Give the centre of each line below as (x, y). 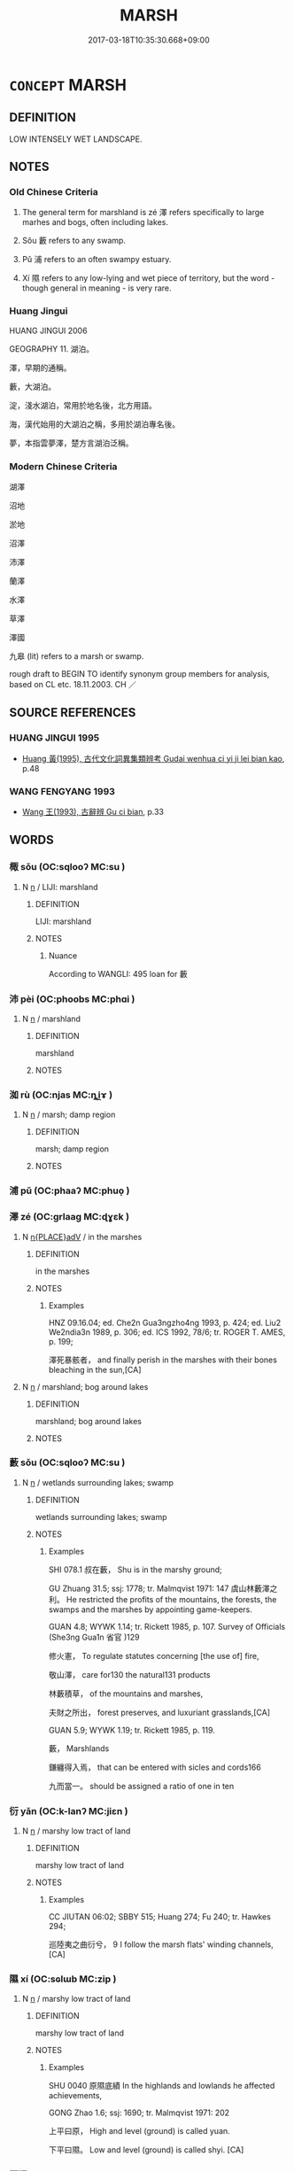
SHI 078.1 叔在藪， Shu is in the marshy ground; (135, 1570)
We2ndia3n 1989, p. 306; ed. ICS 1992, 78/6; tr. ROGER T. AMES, (167, 1332)
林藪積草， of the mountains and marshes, (126, 1694)
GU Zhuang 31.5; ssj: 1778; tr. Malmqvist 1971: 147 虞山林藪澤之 (163, 1588)
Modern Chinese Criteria (63, 466)
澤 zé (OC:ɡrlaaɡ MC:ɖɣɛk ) (70, 1217)
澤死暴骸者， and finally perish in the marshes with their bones (162, 1360)
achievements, (75, 2096)
